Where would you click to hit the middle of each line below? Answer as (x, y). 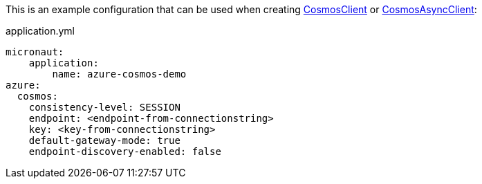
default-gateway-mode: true (104, 140)
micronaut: (35, 52)
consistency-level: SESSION (104, 107)
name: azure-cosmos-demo (119, 74)
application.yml (40, 31)
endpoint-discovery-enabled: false (125, 151)
